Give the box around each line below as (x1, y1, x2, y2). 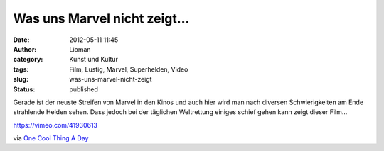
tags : (13, 65, 29, 74)
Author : (13, 45, 37, 53)
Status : (13, 85, 36, 94)
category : (13, 55, 43, 64)
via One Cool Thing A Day (13, 134, 89, 142)
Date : (13, 35, 30, 44)
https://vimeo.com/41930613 (13, 121, 97, 129)
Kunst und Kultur (69, 55, 119, 64)
